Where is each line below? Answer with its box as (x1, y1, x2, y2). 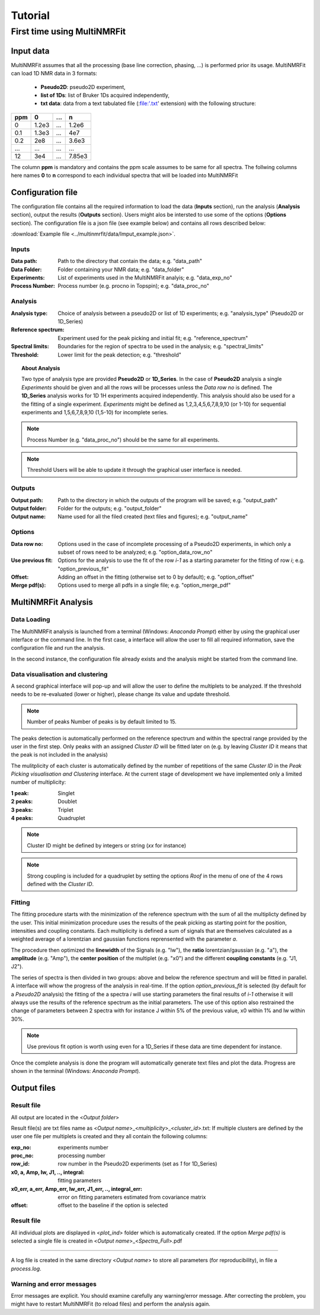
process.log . (11, 1265, 41, 1272)
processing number (57, 1152, 105, 1160)
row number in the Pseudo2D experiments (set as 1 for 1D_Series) (57, 1160, 217, 1167)
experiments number (57, 1144, 109, 1151)
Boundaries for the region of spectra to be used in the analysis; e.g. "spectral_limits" (57, 343, 264, 350)
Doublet (57, 798, 77, 805)
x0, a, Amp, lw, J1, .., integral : (11, 1168, 85, 1176)
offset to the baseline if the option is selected (57, 1202, 168, 1209)
